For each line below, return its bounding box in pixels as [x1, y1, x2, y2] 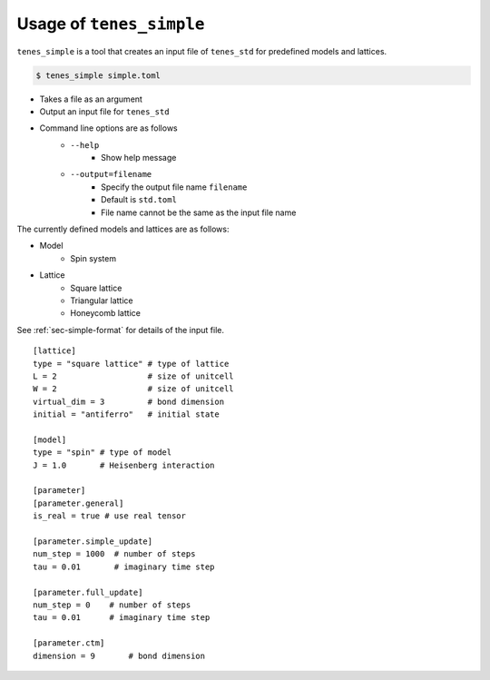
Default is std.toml [101, 194, 177, 205]
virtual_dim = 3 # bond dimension [33, 396, 225, 407]
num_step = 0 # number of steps [33, 599, 191, 610]
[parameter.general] [33, 498, 124, 508]
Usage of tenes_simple [16, 14, 205, 34]
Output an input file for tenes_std [39, 105, 170, 117]
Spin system [70, 252, 117, 263]
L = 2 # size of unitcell [33, 370, 235, 381]
